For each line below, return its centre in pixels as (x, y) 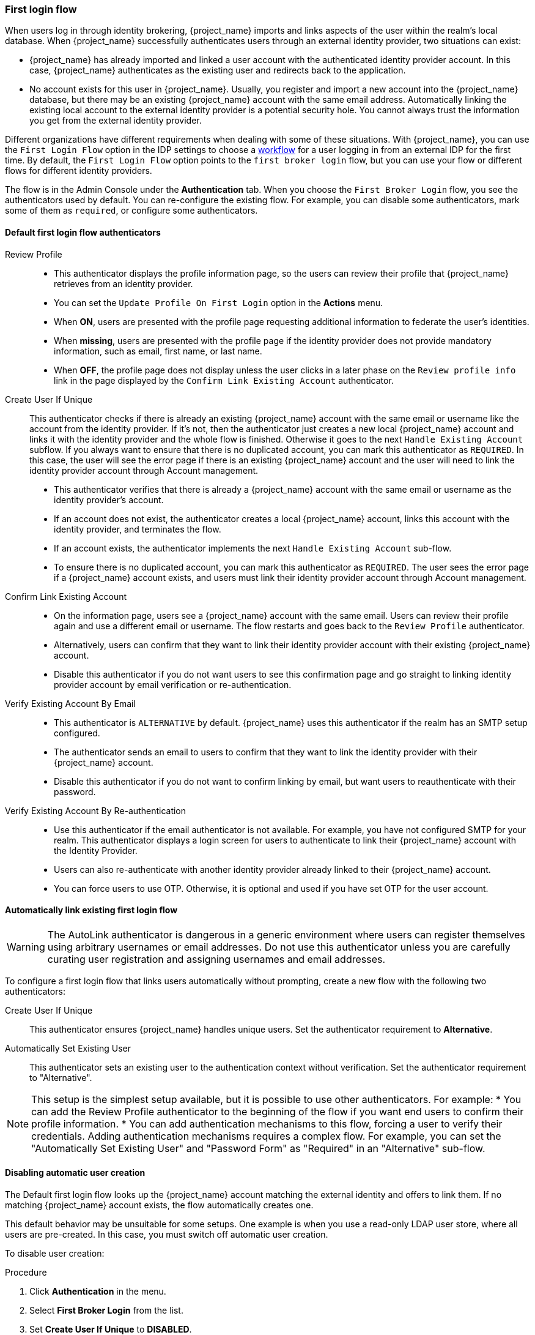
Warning (26, 947)
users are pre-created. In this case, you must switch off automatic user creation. (167, 1235)
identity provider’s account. (109, 499)
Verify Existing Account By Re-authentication (96, 810)
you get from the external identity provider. (116, 121)
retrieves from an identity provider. (124, 283)
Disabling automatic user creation (75, 1173)
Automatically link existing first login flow (91, 910)
